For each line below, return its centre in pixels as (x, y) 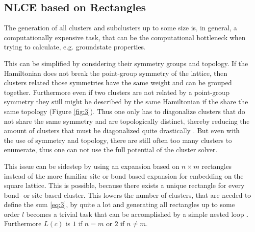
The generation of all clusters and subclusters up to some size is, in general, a (121, 28)
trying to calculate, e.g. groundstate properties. (75, 47)
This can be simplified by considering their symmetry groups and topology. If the (126, 63)
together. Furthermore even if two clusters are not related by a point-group (117, 92)
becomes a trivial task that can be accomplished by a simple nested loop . (137, 214)
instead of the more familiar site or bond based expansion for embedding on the (124, 175)
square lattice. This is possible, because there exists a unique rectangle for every (124, 185)
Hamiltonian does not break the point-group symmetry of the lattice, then (116, 73)
